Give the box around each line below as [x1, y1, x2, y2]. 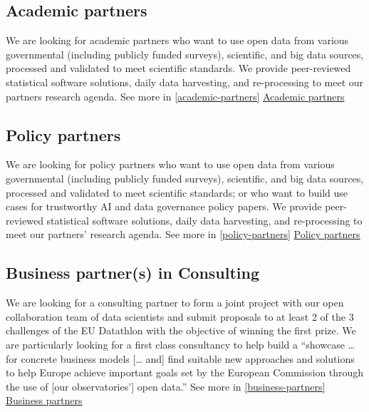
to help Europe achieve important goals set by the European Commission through [6, 365, 364, 380]
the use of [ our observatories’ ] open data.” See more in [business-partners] [6, 378, 326, 393]
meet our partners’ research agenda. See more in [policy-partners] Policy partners [6, 227, 360, 242]
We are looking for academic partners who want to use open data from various [6, 33, 349, 48]
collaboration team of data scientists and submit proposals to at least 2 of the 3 [6, 309, 354, 324]
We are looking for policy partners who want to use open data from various [6, 157, 335, 172]
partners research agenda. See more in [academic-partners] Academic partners [6, 88, 345, 103]
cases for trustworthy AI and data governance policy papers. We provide [6, 199, 322, 214]
